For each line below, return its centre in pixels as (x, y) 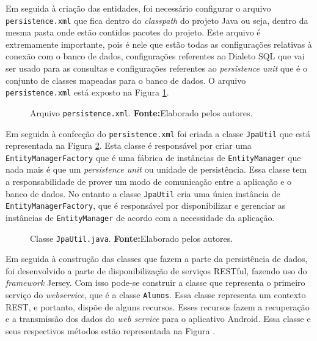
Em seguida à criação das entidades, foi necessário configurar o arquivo (138, 8)
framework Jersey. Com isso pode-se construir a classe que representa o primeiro (155, 283)
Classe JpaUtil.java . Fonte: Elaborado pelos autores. (132, 238)
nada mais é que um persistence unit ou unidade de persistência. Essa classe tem (156, 169)
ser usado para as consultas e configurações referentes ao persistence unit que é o (156, 68)
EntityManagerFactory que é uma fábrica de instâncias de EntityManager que (153, 157)
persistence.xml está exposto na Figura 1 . (87, 92)
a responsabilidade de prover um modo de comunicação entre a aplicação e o (149, 182)
